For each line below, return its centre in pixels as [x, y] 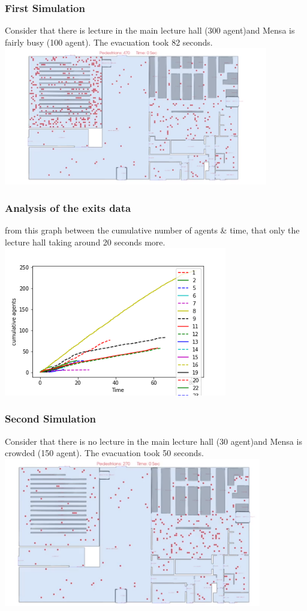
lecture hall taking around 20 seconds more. [85, 242]
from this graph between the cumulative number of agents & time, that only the [152, 230]
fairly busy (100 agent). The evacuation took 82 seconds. [109, 42]
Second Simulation [51, 419]
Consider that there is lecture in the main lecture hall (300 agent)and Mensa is [150, 30]
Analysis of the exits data [68, 207]
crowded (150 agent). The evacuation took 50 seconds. [104, 453]
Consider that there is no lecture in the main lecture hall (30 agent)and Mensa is [153, 441]
